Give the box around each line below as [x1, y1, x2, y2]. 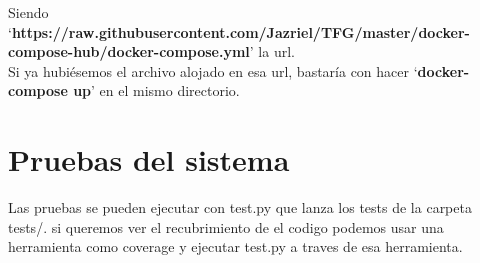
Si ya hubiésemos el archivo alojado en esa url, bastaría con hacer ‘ [8, 60, 418, 81]
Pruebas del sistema [8, 139, 290, 180]
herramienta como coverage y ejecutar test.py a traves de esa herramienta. [8, 236, 463, 257]
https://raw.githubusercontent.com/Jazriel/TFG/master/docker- [11, 21, 470, 42]
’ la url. [249, 41, 295, 62]
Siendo [8, 2, 49, 22]
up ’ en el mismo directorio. [73, 80, 240, 101]
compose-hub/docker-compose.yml [8, 41, 250, 62]
